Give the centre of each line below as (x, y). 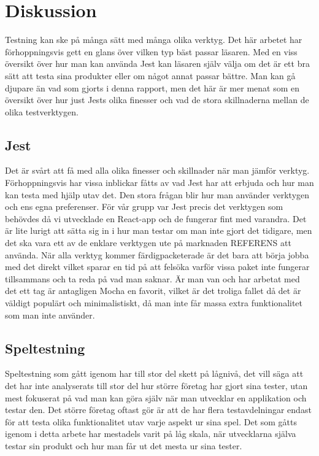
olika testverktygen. (42, 111)
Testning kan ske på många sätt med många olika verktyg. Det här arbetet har (154, 40)
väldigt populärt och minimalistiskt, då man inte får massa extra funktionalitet (154, 303)
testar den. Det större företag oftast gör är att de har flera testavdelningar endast (158, 410)
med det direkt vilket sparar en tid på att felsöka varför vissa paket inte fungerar (157, 267)
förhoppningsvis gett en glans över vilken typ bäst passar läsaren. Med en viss (151, 51)
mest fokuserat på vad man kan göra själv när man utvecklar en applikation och (156, 397)
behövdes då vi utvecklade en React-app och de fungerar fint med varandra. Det (156, 218)
